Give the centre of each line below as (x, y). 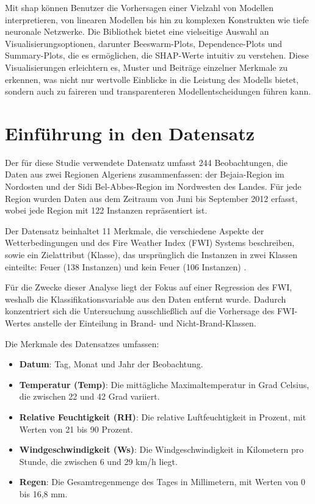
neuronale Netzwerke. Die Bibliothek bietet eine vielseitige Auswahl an (137, 31)
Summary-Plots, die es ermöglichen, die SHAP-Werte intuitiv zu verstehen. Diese (157, 55)
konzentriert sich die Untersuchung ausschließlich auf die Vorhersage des (140, 311)
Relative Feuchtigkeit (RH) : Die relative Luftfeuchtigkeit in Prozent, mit (163, 416)
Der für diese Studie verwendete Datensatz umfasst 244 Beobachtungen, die (146, 162)
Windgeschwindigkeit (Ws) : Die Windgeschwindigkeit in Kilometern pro (161, 449)
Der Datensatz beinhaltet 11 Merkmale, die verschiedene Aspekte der (135, 230)
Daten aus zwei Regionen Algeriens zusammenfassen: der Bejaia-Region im (145, 174)
